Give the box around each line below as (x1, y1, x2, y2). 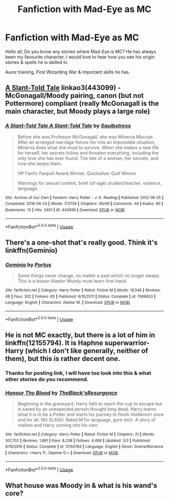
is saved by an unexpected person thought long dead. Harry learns (17, 406, 157, 412)
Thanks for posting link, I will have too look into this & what (5, 369, 151, 376)
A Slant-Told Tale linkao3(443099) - (5, 84, 121, 92)
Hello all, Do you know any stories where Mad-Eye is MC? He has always (5, 48, 156, 54)
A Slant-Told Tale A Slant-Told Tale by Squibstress (5, 122, 131, 129)
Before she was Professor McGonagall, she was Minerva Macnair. (17, 133, 154, 139)
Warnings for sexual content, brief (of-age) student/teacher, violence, (17, 180, 162, 186)
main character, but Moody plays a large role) (5, 107, 150, 116)
